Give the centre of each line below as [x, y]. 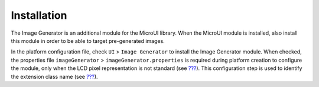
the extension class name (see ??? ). [54, 76]
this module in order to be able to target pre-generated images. [88, 41]
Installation [39, 15]
